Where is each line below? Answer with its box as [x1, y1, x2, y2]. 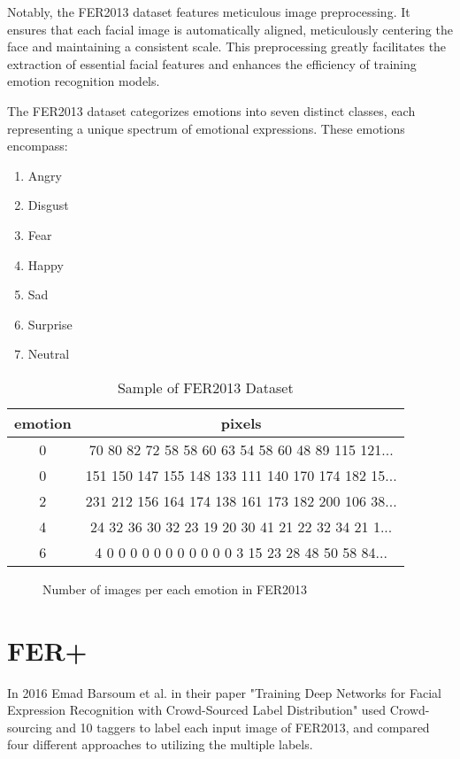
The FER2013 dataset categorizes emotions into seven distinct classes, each [7, 101, 416, 120]
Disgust [27, 196, 69, 214]
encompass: [7, 136, 68, 155]
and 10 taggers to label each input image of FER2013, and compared [56, 717, 430, 736]
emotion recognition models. [7, 72, 160, 90]
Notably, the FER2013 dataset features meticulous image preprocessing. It [7, 3, 410, 20]
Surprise [27, 314, 73, 333]
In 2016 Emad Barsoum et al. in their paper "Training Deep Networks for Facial [7, 683, 441, 701]
